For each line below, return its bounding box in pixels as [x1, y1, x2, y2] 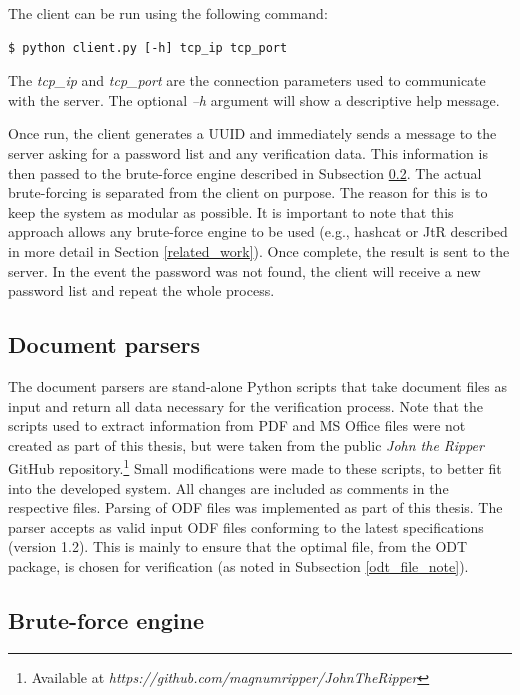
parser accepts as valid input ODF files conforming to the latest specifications [8, 516, 484, 537]
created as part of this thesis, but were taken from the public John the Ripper [8, 434, 484, 455]
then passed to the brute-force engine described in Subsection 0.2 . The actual [8, 162, 482, 183]
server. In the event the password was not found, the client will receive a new [8, 260, 481, 281]
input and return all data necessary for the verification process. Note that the [8, 395, 484, 416]
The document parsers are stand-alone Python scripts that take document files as [8, 375, 508, 396]
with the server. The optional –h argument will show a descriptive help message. [8, 89, 500, 110]
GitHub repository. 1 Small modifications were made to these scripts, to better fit [8, 455, 502, 478]
